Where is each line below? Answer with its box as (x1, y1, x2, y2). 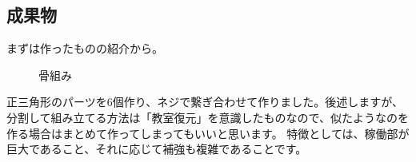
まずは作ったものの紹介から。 (6, 40, 163, 57)
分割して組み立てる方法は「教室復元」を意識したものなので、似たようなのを (6, 109, 410, 125)
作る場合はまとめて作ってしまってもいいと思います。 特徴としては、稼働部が (6, 124, 410, 141)
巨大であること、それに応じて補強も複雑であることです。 (6, 140, 307, 157)
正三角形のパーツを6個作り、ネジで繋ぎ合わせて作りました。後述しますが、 (6, 93, 403, 110)
